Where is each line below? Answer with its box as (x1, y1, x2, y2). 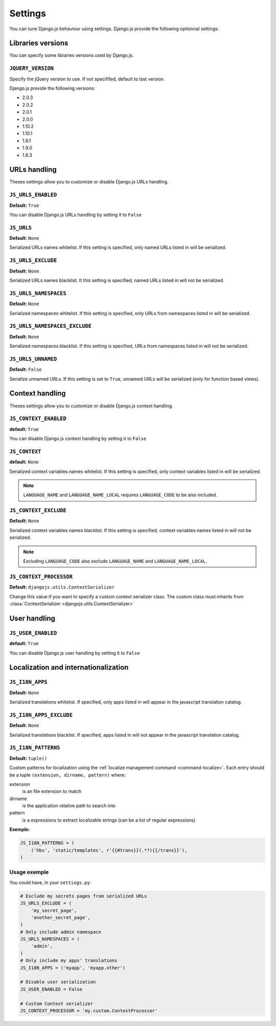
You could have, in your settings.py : (9, 879, 91, 886)
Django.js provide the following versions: (9, 85, 96, 91)
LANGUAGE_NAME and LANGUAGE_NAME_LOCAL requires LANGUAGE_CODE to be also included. (23, 492, 217, 498)
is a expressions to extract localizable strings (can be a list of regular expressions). (22, 817, 197, 823)
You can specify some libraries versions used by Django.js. (9, 52, 134, 58)
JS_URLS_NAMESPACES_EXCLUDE (9, 323, 92, 330)
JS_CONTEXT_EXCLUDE (9, 507, 66, 514)
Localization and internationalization (9, 663, 129, 672)
